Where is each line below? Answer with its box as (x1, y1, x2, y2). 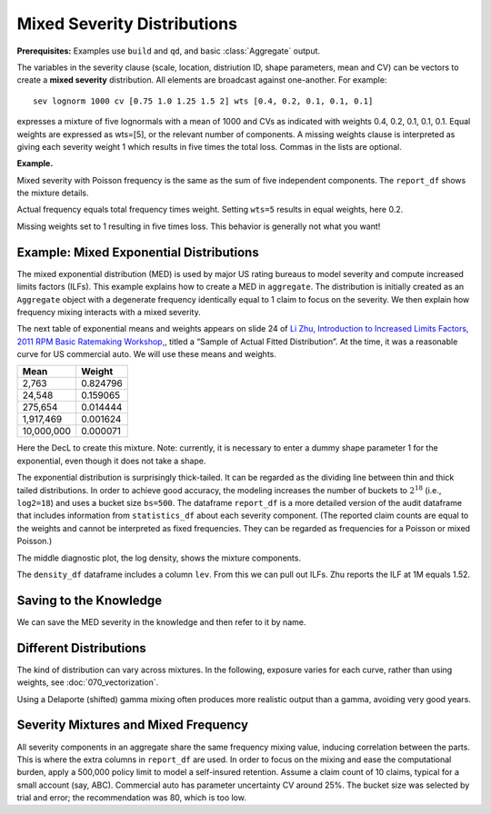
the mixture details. (16, 187, 89, 199)
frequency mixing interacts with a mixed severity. (16, 306, 201, 317)
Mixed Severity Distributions (16, 14, 238, 34)
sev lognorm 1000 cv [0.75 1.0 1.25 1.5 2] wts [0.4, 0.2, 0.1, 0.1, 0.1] (33, 95, 374, 106)
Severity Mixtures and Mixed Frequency (16, 718, 249, 733)
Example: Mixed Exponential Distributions (16, 244, 259, 260)
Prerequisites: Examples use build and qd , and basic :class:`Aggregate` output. (16, 45, 321, 56)
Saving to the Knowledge (16, 592, 163, 608)
